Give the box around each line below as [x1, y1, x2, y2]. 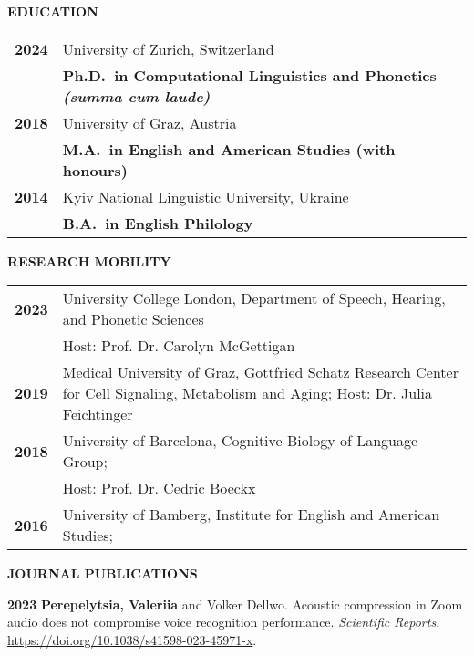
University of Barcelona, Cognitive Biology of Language [62, 430, 418, 452]
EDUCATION [7, 2, 98, 20]
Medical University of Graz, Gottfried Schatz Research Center [62, 361, 459, 383]
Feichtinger [62, 403, 133, 425]
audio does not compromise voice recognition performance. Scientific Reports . [7, 612, 440, 631]
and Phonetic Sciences [62, 308, 204, 330]
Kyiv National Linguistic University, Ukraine [62, 185, 349, 207]
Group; [62, 451, 108, 473]
